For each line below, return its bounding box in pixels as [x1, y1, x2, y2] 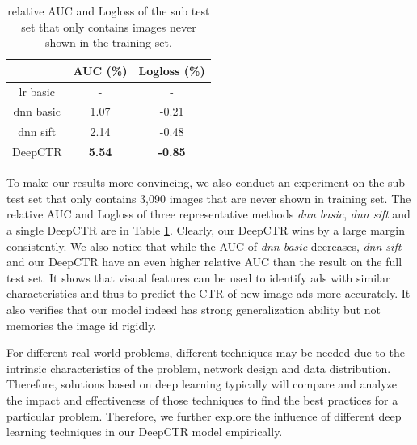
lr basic [19, 83, 55, 100]
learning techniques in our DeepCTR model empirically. [6, 423, 283, 440]
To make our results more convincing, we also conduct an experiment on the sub [6, 174, 406, 191]
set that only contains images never [21, 18, 196, 35]
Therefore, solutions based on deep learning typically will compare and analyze [6, 375, 398, 392]
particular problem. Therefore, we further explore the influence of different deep [6, 407, 402, 424]
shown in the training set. [44, 34, 172, 51]
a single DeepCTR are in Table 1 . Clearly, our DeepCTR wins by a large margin [6, 222, 406, 239]
